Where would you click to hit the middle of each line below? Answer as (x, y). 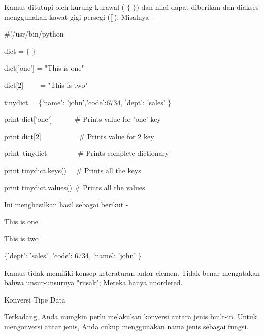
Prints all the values (114, 187)
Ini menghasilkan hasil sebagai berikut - (66, 204)
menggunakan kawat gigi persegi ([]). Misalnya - (79, 16)
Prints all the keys (113, 170)
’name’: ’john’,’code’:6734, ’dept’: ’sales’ (104, 102)
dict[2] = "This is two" (46, 85)
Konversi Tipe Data (35, 299)
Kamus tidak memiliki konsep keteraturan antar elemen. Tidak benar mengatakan (132, 272)
